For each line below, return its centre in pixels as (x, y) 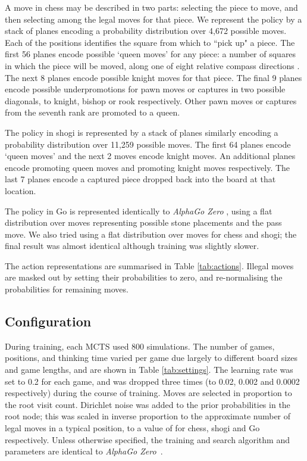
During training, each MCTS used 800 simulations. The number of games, (140, 346)
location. (21, 190)
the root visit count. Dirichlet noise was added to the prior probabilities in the (148, 404)
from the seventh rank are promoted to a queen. (93, 112)
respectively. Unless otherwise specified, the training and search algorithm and (147, 439)
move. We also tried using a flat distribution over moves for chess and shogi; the (151, 234)
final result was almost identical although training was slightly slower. (132, 246)
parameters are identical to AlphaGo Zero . (84, 451)
